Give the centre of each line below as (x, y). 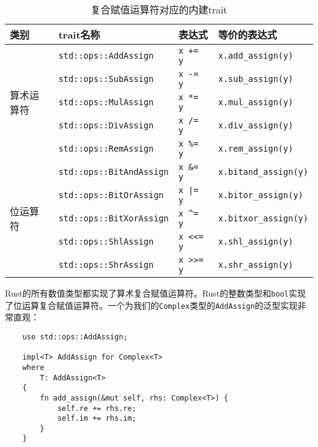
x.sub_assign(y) (256, 79)
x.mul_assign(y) (256, 102)
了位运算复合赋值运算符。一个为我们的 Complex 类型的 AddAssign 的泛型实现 (151, 305)
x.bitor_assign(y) (261, 195)
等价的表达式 (247, 35)
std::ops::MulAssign (106, 102)
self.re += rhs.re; (97, 408)
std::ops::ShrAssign (106, 265)
